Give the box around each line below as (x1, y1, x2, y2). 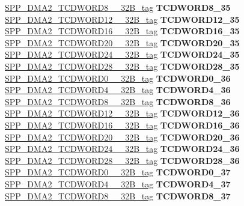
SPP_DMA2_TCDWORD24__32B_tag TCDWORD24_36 (5, 142, 240, 155)
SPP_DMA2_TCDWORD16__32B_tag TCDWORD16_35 (5, 25, 240, 37)
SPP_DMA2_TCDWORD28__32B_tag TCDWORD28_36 (5, 154, 240, 166)
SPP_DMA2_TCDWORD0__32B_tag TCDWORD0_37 (5, 166, 231, 178)
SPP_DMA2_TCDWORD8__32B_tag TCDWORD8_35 (5, 1, 231, 13)
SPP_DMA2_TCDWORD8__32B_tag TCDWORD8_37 (5, 189, 231, 202)
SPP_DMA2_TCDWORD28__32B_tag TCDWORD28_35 (5, 59, 240, 72)
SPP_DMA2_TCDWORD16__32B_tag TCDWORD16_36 (5, 118, 240, 131)
